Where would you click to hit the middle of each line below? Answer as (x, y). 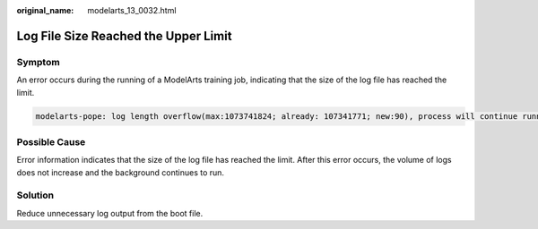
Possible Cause (51, 141)
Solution (35, 195)
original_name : (45, 10)
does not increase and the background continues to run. (120, 172)
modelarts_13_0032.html (132, 10)
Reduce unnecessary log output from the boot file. (110, 213)
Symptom (38, 62)
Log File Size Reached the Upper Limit (124, 36)
